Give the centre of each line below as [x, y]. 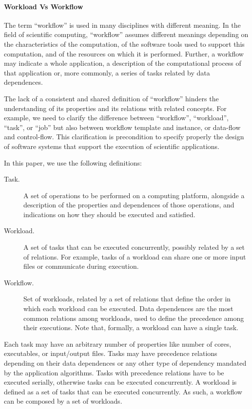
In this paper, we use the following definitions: [73, 162]
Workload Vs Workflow [44, 6]
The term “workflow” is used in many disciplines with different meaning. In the [122, 25]
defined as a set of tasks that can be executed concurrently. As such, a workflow [123, 391]
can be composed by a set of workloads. [63, 401]
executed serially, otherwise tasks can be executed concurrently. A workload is [120, 382]
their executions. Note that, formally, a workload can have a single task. [131, 327]
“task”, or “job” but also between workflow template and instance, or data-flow [122, 127]
